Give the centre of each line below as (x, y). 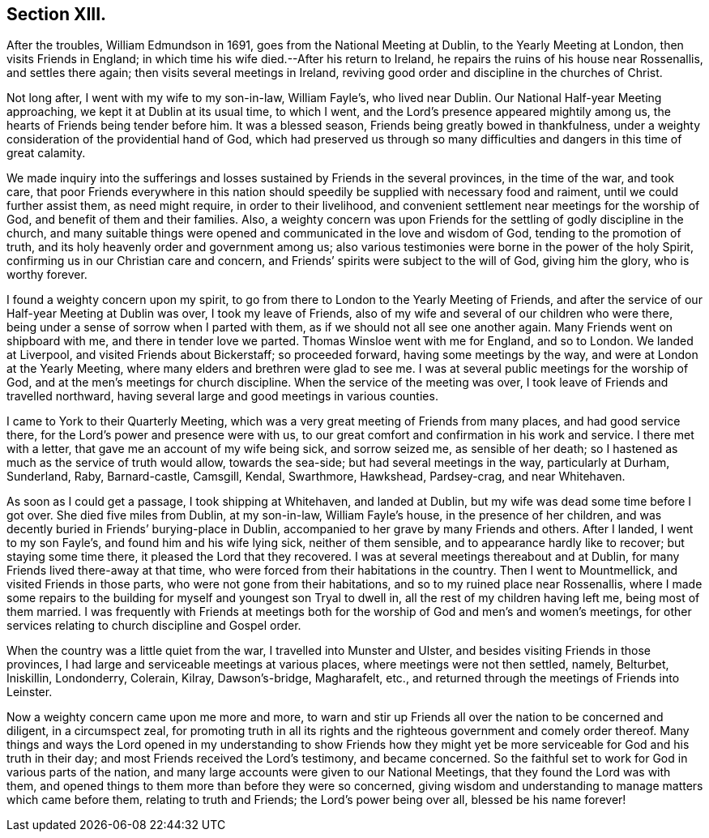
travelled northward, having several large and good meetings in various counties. (222, 396)
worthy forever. (47, 275)
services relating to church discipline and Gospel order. (154, 626)
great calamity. (46, 153)
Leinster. (30, 692)
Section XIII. (57, 14)
